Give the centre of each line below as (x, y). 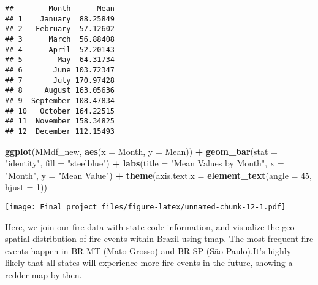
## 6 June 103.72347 (60, 70)
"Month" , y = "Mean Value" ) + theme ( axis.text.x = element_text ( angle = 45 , (158, 175)
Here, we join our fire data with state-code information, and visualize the (142, 226)
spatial (17, 239)
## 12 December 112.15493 (60, 131)
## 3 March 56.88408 (60, 39)
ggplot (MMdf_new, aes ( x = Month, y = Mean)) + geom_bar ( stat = (141, 151)
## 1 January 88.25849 (60, 19)
